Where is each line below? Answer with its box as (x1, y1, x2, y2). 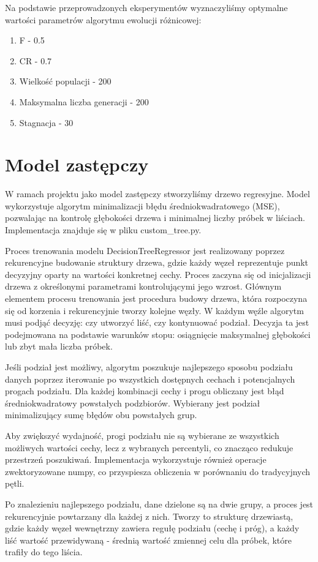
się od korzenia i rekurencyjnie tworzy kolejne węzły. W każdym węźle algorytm (5, 304, 304, 317)
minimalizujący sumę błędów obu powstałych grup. (5, 408, 197, 421)
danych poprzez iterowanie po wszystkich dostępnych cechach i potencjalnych (5, 372, 295, 385)
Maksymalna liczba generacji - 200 (19, 95, 149, 108)
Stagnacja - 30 (19, 116, 74, 129)
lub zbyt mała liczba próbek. (5, 340, 113, 353)
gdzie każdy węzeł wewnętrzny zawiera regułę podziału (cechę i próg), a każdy (5, 522, 300, 534)
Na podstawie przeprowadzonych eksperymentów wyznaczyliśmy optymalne (5, 1, 288, 13)
